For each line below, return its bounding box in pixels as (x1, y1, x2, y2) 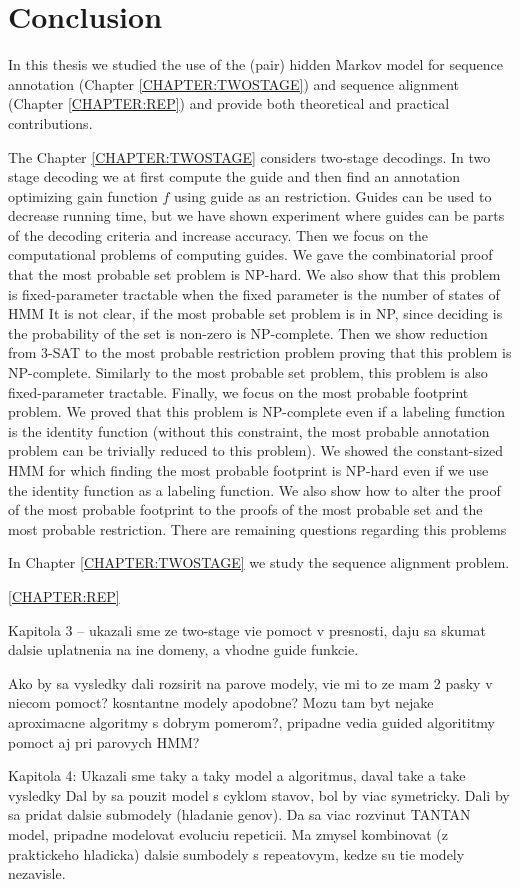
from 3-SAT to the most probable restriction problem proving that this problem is (8, 342, 512, 363)
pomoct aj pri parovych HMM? (8, 731, 200, 752)
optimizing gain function (8, 185, 158, 206)
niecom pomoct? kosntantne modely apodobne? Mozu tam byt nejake (8, 692, 434, 713)
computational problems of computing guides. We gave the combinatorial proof (8, 244, 493, 265)
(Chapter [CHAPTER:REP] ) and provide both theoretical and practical (8, 93, 450, 114)
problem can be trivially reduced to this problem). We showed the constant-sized (8, 440, 504, 461)
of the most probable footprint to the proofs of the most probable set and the (8, 499, 483, 520)
